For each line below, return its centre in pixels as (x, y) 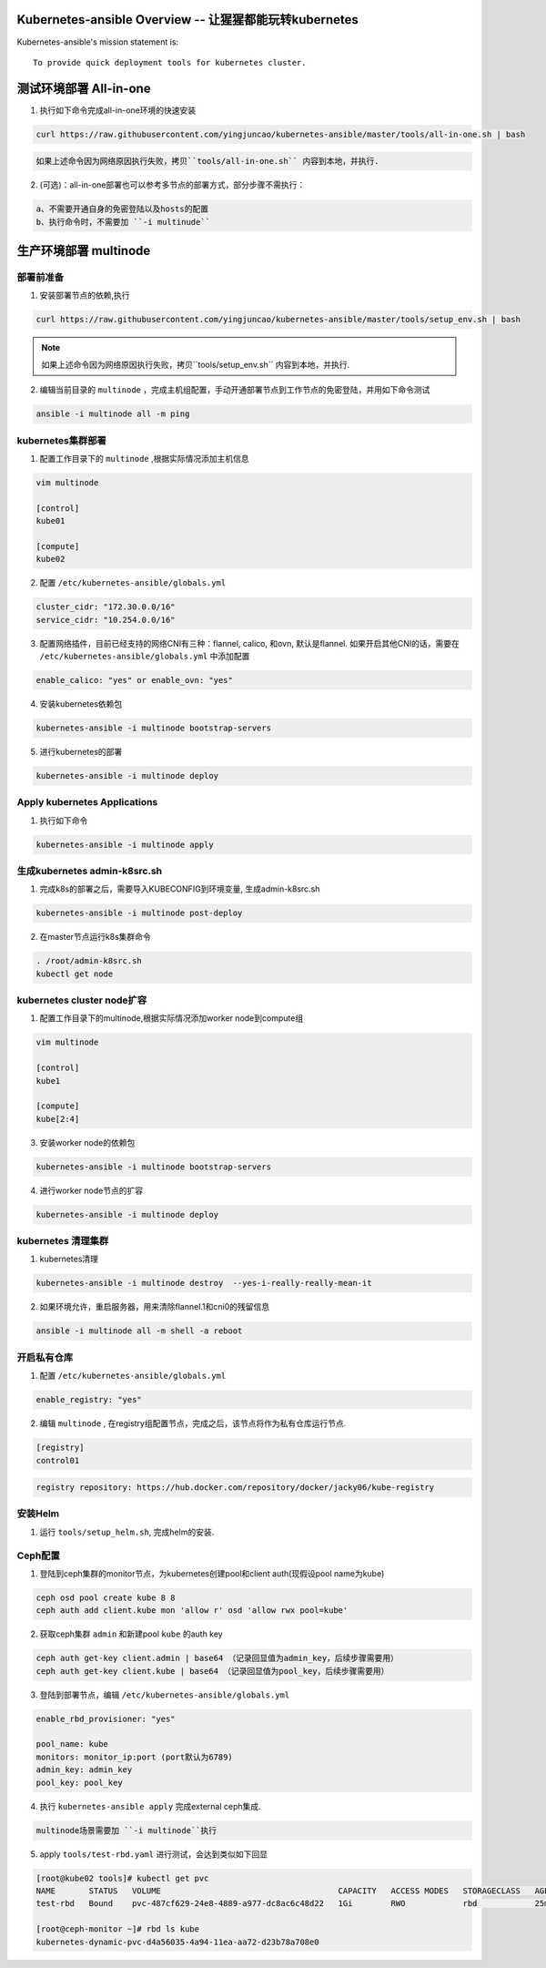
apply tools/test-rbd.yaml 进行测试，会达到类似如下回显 (154, 1854)
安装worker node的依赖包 (87, 1142)
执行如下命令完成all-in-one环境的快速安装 (118, 110)
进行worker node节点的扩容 (91, 1190)
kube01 (51, 521)
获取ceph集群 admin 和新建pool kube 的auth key (131, 1634)
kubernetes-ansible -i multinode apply (125, 844)
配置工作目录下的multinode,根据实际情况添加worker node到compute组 (172, 1018)
